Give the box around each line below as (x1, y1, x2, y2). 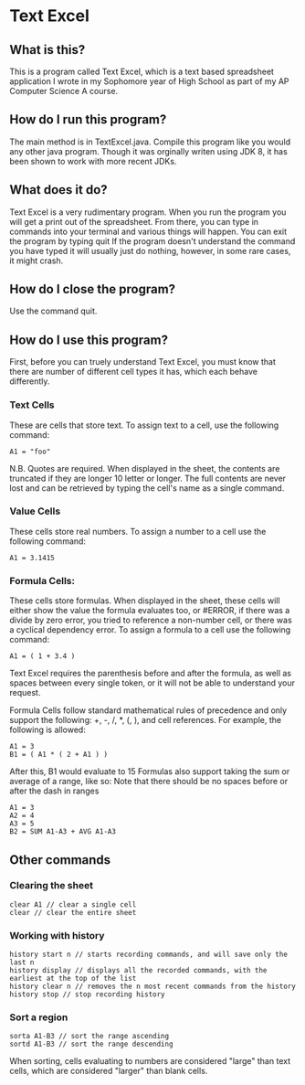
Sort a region (9, 1011, 68, 1024)
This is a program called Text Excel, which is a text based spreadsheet (9, 66, 274, 77)
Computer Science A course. (9, 86, 119, 96)
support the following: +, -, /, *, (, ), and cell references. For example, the (9, 715, 281, 726)
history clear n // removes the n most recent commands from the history (9, 982, 297, 992)
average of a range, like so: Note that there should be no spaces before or (9, 776, 289, 787)
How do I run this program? (9, 112, 167, 128)
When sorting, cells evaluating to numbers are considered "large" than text (9, 1056, 290, 1067)
